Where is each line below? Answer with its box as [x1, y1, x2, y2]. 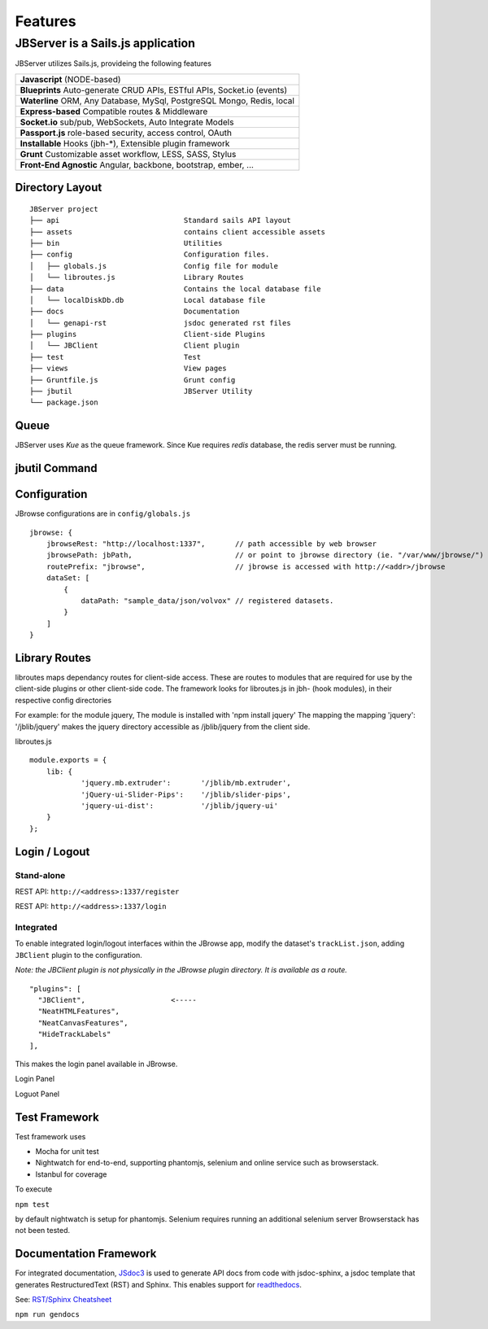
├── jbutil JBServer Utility [29, 387, 253, 396]
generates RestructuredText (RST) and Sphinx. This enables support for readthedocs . [15, 1279, 303, 1289]
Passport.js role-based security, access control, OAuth [20, 127, 232, 138]
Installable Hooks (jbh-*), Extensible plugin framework [20, 138, 230, 149]
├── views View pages [29, 364, 227, 374]
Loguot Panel [15, 1089, 60, 1099]
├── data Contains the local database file [29, 284, 321, 293]
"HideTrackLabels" [37, 1030, 111, 1039]
